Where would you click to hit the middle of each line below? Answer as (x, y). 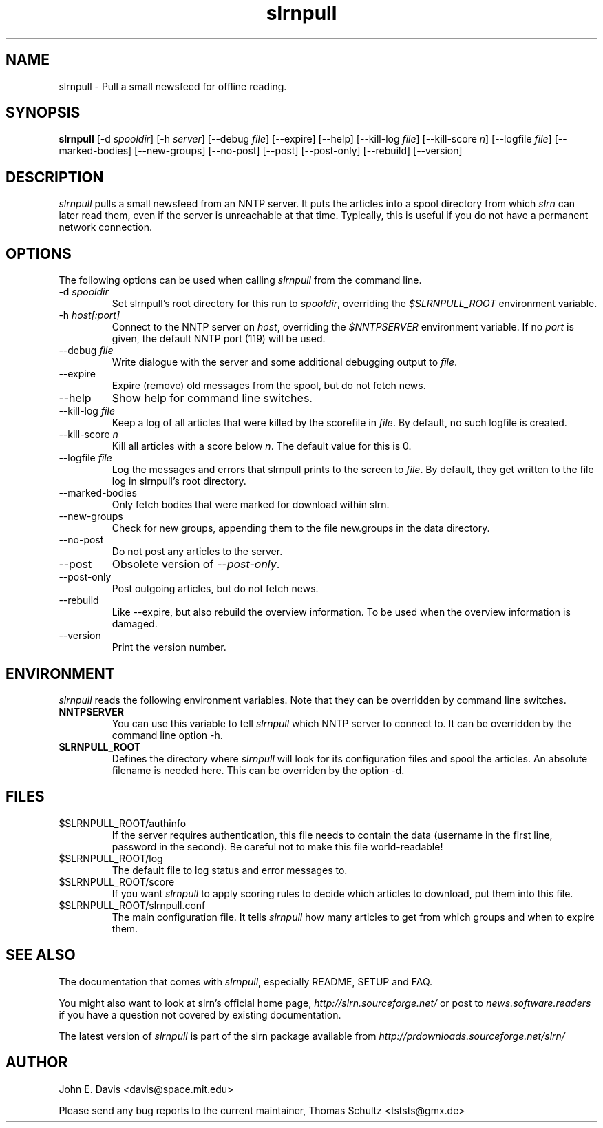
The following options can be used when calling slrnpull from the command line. (240, 280)
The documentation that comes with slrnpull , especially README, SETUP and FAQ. (246, 981)
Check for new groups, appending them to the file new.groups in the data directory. (301, 528)
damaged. (135, 624)
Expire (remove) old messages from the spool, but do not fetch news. (269, 386)
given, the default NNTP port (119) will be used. (219, 339)
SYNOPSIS (43, 113)
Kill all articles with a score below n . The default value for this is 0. (262, 446)
